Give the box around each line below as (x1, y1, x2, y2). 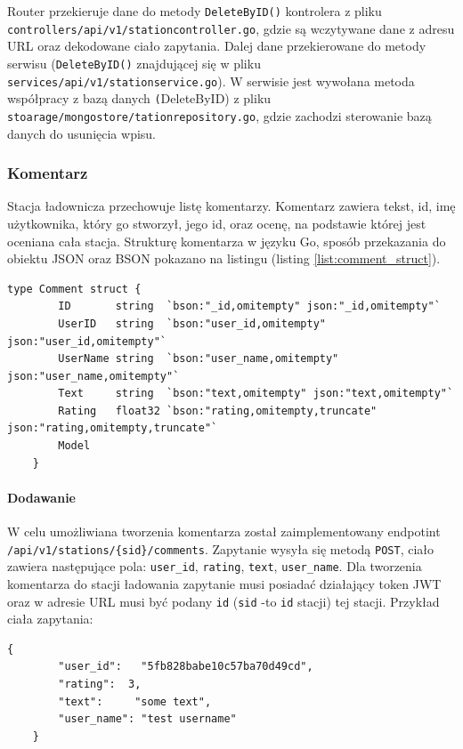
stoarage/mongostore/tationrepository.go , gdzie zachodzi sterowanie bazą (7, 106, 432, 125)
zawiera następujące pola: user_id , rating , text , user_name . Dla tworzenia (7, 557, 422, 576)
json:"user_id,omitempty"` (7, 334, 167, 348)
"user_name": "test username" (58, 713, 237, 726)
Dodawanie (7, 487, 76, 506)
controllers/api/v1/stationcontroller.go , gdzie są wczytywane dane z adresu (7, 19, 455, 37)
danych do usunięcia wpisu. (7, 124, 157, 142)
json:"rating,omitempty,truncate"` (7, 422, 218, 435)
